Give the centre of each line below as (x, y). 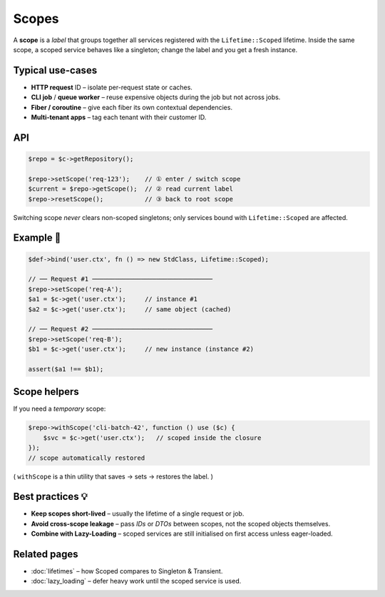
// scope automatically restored (87, 458)
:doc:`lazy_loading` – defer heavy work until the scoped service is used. (136, 581)
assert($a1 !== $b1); (66, 369)
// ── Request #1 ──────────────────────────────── (120, 279)
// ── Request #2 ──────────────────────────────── (120, 329)
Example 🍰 (37, 238)
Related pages (46, 554)
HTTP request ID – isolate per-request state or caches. (112, 87)
